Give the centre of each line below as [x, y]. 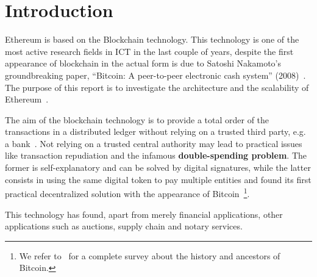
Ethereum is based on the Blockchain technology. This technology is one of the [152, 39]
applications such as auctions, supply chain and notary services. [124, 226]
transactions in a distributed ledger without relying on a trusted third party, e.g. [155, 131]
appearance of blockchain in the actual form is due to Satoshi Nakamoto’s [143, 63]
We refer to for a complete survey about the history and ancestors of [150, 255]
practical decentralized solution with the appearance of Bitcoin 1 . [127, 192]
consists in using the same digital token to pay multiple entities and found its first [158, 179]
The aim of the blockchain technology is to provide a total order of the [137, 119]
